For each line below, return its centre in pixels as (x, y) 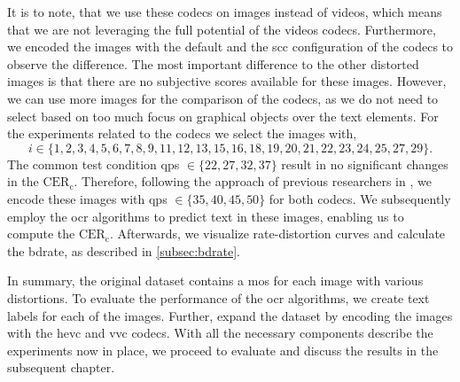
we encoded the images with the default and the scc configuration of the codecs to (230, 47)
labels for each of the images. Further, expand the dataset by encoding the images (230, 315)
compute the (41, 234)
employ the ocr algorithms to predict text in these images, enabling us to (206, 216)
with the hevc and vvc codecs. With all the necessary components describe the (220, 333)
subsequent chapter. (61, 367)
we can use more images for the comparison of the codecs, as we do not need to (223, 98)
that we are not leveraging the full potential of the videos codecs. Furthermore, (222, 29)
